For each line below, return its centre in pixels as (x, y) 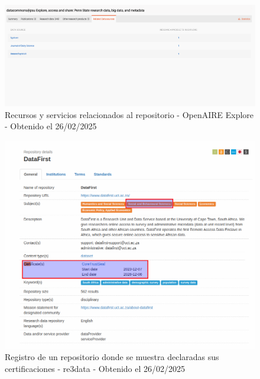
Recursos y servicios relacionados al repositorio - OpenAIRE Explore (129, 114)
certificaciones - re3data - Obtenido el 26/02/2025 (95, 368)
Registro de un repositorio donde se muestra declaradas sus (112, 357)
